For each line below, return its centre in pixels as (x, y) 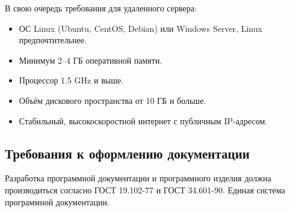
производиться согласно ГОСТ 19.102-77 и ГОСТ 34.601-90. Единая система (145, 189)
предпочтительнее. (53, 40)
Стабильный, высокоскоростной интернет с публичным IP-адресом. (143, 120)
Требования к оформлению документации (127, 153)
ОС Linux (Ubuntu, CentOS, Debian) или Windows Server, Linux (140, 28)
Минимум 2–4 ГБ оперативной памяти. (91, 60)
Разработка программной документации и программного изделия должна (138, 178)
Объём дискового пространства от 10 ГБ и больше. (113, 100)
